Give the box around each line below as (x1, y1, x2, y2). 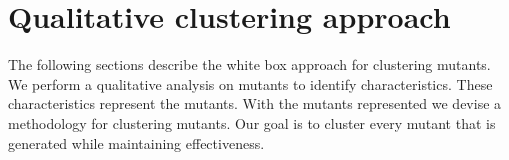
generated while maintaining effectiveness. (8, 132, 265, 153)
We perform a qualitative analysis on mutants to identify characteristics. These (8, 73, 493, 94)
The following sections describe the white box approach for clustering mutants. (8, 54, 491, 75)
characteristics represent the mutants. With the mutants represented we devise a (8, 93, 502, 114)
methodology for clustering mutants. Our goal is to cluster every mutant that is (8, 112, 496, 133)
